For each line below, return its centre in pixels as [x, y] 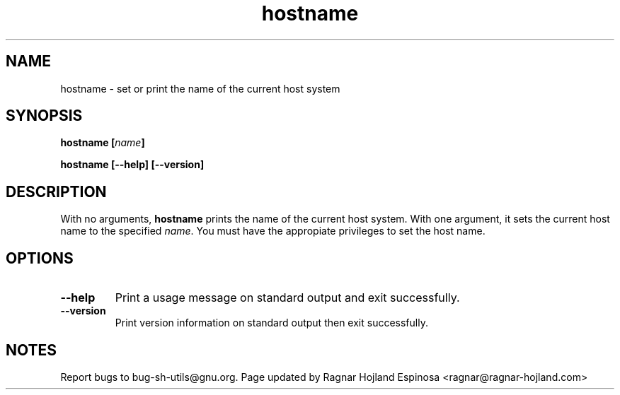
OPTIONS [40, 258]
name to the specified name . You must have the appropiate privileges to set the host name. [273, 231]
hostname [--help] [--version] [132, 165]
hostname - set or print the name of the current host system [200, 88]
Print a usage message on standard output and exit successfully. [287, 298]
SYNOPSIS [44, 116]
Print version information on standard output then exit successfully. [271, 323]
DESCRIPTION [56, 191]
